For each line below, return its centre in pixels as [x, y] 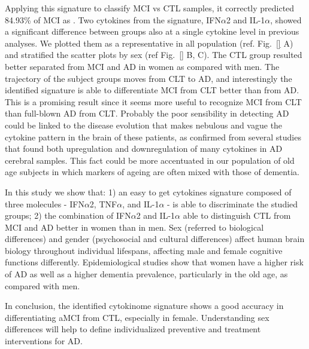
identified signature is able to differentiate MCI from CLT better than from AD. [152, 90]
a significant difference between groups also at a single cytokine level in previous [152, 31]
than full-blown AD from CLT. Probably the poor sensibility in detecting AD [147, 113]
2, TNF [103, 203]
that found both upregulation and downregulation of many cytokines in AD [144, 149]
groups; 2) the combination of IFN [68, 215]
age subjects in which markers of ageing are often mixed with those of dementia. [152, 172]
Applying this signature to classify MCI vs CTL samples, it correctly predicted [150, 8]
